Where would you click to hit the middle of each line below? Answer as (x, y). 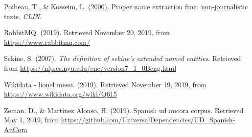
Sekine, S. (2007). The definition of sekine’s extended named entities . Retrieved (123, 58)
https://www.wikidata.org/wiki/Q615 (60, 94)
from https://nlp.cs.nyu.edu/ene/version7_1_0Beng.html (90, 68)
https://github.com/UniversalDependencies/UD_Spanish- (148, 120)
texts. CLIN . (23, 16)
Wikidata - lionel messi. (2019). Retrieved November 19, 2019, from (105, 84)
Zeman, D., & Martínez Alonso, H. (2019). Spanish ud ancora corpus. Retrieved (124, 110)
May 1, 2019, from (32, 120)
